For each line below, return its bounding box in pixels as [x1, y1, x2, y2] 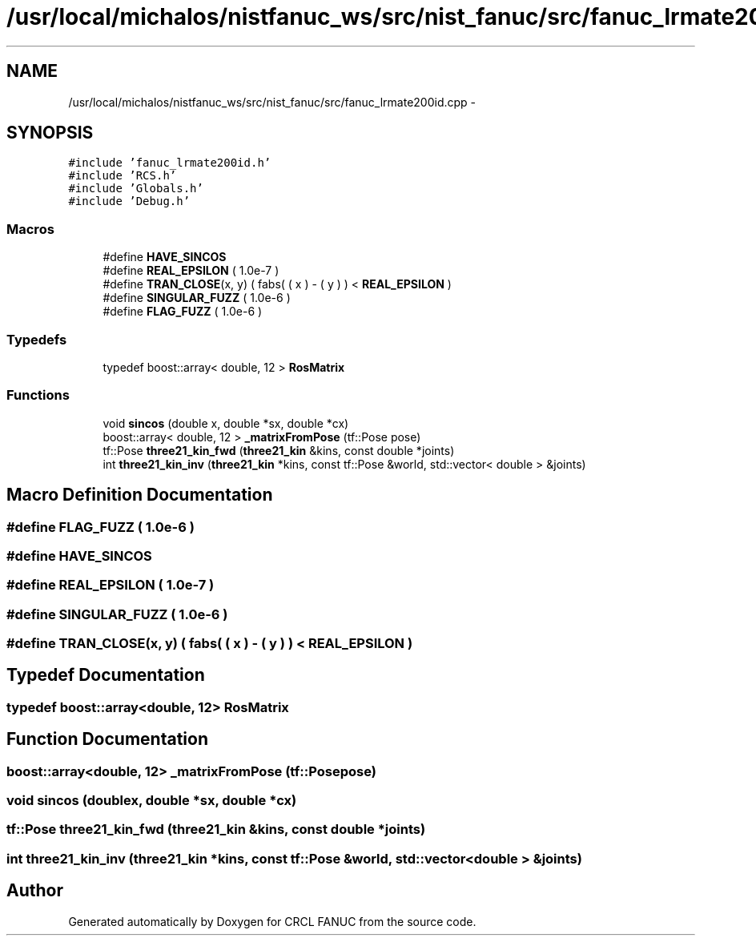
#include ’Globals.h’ [68, 182, 203, 195]
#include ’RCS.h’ [68, 169, 177, 183]
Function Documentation [6, 729, 208, 750]
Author [6, 880, 63, 901]
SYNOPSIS [6, 123, 94, 143]
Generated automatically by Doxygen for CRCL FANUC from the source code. [68, 914, 477, 928]
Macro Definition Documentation [6, 485, 273, 505]
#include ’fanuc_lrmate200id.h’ [68, 156, 271, 170]
